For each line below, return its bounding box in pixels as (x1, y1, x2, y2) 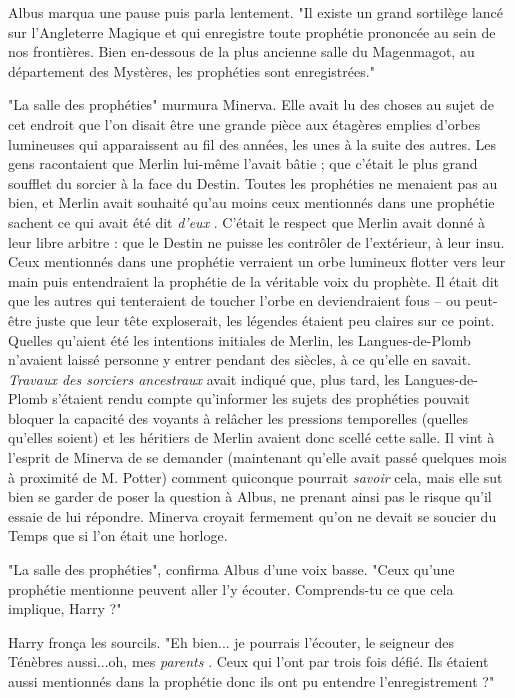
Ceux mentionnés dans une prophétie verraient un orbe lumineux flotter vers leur (8, 251, 506, 272)
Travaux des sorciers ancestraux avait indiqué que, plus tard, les (8, 368, 400, 389)
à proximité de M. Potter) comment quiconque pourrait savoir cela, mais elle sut (8, 466, 503, 487)
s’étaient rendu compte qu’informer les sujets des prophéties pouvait (52, 388, 470, 409)
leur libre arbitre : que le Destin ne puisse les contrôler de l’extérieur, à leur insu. (8, 231, 505, 252)
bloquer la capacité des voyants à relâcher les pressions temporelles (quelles (8, 407, 469, 428)
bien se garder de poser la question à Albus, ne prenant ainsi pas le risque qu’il (8, 486, 492, 507)
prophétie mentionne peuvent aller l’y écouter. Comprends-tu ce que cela (8, 578, 454, 599)
